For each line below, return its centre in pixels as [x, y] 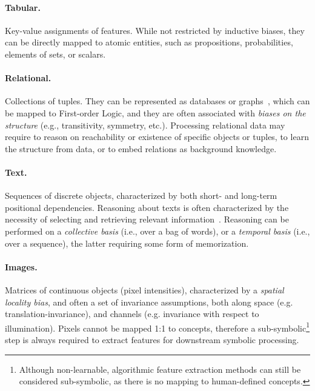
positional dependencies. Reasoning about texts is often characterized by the [147, 207]
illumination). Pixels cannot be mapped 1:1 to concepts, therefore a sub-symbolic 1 [157, 327]
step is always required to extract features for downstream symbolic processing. [152, 339]
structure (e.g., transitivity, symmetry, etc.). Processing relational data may [145, 125]
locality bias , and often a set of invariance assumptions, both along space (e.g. [149, 302]
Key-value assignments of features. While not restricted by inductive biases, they [155, 30]
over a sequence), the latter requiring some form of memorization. [127, 243]
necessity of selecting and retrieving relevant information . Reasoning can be [147, 219]
